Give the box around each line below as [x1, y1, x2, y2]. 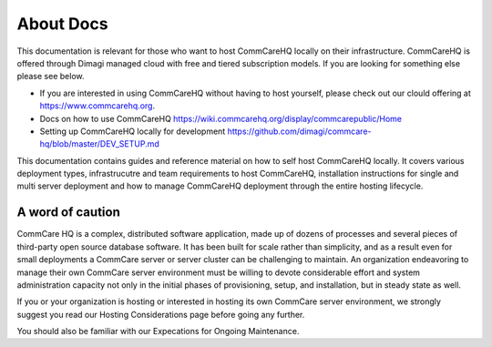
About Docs [16, 14, 108, 34]
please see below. [16, 71, 85, 82]
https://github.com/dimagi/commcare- [227, 126, 372, 137]
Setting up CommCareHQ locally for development [39, 126, 226, 137]
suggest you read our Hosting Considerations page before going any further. [16, 309, 305, 320]
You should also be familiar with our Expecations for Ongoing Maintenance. [16, 326, 300, 337]
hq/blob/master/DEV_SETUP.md [39, 138, 159, 149]
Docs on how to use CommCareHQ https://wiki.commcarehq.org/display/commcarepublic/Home [39, 113, 403, 124]
